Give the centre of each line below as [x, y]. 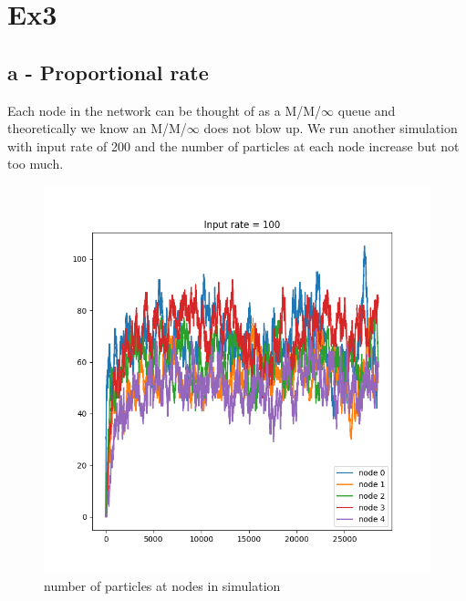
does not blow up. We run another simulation [331, 128]
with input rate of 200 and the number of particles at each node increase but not [233, 145]
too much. [36, 164]
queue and [367, 110]
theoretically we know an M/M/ [97, 128]
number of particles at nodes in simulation [162, 585]
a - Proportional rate [108, 72]
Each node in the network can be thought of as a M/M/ [165, 110]
